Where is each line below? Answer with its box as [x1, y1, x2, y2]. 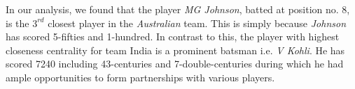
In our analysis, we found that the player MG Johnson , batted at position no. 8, [6, 2, 350, 16]
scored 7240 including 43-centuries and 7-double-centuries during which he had [6, 56, 344, 71]
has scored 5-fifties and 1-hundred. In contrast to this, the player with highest [6, 29, 340, 44]
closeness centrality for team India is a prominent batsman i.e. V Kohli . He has [6, 42, 345, 57]
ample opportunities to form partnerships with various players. [6, 70, 275, 84]
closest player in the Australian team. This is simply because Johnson [48, 15, 347, 30]
